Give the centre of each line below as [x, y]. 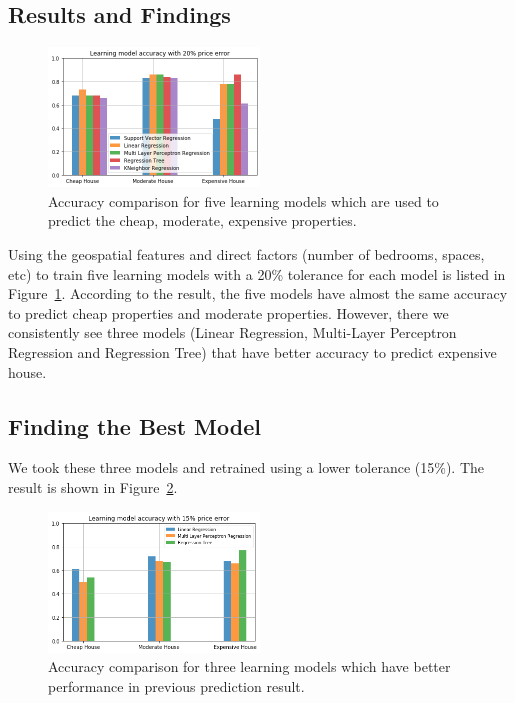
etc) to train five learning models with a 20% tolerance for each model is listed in [257, 273]
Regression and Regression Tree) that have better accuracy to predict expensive [252, 351]
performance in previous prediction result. [176, 686]
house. [27, 371]
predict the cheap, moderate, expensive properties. [202, 220]
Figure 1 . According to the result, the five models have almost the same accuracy [258, 293]
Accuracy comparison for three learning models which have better [249, 666]
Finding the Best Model [134, 425]
